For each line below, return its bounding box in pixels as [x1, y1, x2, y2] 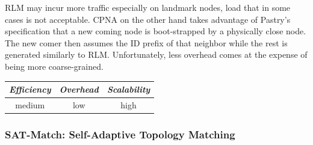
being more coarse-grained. [5, 60, 104, 72]
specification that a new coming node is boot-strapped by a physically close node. [5, 25, 306, 37]
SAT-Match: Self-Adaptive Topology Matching [5, 126, 235, 141]
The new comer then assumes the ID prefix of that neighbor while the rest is [5, 36, 288, 49]
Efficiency [9, 83, 51, 96]
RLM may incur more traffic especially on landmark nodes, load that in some [5, 1, 291, 13]
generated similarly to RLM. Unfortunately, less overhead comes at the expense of [5, 48, 308, 61]
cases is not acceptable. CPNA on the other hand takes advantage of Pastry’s [5, 13, 291, 25]
